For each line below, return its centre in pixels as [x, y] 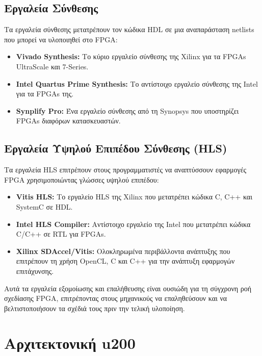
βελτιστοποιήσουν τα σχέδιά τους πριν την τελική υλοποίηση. [95, 308]
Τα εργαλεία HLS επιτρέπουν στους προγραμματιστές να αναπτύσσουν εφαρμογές [125, 170]
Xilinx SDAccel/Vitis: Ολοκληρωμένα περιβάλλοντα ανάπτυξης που [123, 251]
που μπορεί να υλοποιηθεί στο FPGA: [61, 39]
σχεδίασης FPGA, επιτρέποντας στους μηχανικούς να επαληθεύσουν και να [116, 298]
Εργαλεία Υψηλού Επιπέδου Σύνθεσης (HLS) [116, 148]
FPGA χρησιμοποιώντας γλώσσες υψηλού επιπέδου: [82, 179]
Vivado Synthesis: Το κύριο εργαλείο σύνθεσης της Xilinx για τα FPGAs [131, 56]
